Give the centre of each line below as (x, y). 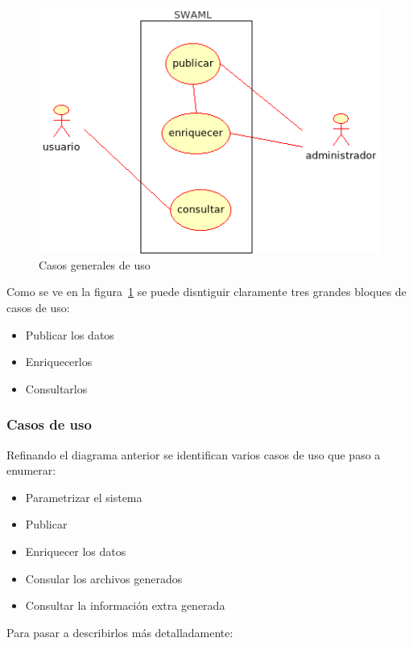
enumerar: (31, 470)
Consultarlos (56, 388)
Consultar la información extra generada (125, 605)
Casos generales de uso (95, 264)
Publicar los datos (70, 334)
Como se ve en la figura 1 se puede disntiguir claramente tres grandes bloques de (206, 292)
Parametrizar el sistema (84, 497)
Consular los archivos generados (104, 578)
